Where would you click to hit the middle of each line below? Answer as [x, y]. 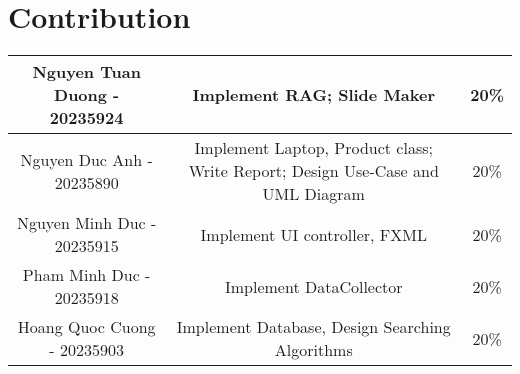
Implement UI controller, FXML [313, 234]
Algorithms [313, 350]
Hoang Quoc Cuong [86, 327]
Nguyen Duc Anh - [86, 159]
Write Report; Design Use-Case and [313, 171]
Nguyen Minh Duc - [86, 223]
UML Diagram [313, 194]
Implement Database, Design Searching [313, 327]
